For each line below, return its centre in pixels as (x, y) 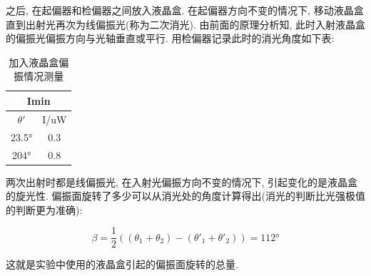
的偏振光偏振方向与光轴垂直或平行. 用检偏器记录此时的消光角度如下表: (170, 38)
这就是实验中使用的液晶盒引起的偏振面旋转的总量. (122, 264)
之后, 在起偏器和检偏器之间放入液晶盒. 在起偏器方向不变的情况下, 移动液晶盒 (185, 10)
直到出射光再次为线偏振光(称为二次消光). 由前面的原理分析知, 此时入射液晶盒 (185, 24)
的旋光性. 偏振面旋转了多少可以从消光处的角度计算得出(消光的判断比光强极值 (185, 196)
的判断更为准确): (44, 209)
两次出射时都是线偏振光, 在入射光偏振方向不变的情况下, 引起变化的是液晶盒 (182, 182)
